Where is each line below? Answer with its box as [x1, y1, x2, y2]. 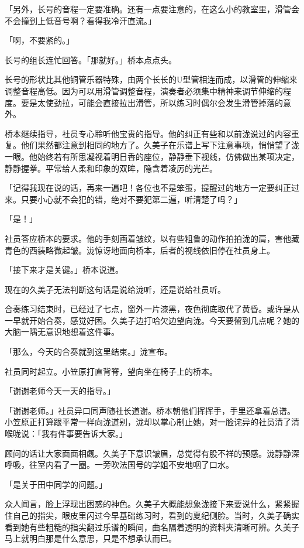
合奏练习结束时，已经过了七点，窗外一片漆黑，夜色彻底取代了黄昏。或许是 [5, 303, 291, 315]
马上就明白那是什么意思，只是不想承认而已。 [5, 532, 177, 544]
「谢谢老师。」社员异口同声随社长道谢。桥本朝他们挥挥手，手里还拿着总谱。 [5, 404, 295, 416]
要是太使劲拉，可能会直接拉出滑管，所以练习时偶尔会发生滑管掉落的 [20, 96, 283, 108]
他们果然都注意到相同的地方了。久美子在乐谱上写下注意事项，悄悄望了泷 [20, 139, 299, 151]
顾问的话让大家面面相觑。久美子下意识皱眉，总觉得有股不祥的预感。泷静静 [5, 447, 291, 459]
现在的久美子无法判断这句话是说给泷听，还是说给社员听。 [5, 283, 226, 295]
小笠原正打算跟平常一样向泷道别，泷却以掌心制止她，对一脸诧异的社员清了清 [5, 416, 299, 428]
